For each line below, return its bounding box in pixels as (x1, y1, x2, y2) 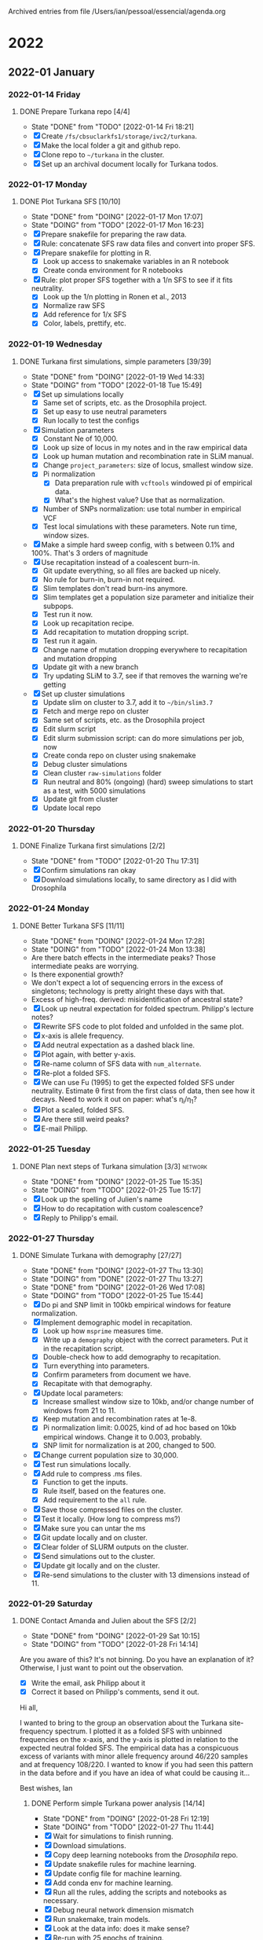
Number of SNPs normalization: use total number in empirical (42, 504, 242, 514)
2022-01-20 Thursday (8, 823, 96, 834)
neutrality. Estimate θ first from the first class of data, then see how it (31, 1086, 255, 1095)
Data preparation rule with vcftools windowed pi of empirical (54, 479, 253, 488)
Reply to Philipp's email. (41, 1213, 119, 1223)
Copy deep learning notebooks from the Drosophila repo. (53, 1850, 239, 1860)
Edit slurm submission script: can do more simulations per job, (42, 733, 245, 743)
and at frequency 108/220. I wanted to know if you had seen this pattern (19, 1760, 254, 1769)
